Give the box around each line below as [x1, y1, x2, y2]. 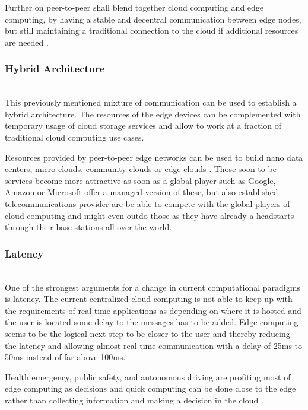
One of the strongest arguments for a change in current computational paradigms [5, 281, 300, 293]
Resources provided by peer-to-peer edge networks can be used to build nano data [5, 151, 303, 163]
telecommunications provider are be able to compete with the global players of [5, 197, 290, 209]
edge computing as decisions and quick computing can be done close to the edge [5, 382, 296, 395]
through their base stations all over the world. [5, 221, 172, 233]
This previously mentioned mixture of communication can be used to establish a [5, 96, 297, 109]
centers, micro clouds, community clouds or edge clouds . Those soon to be [5, 163, 277, 175]
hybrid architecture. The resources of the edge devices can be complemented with [5, 107, 301, 120]
